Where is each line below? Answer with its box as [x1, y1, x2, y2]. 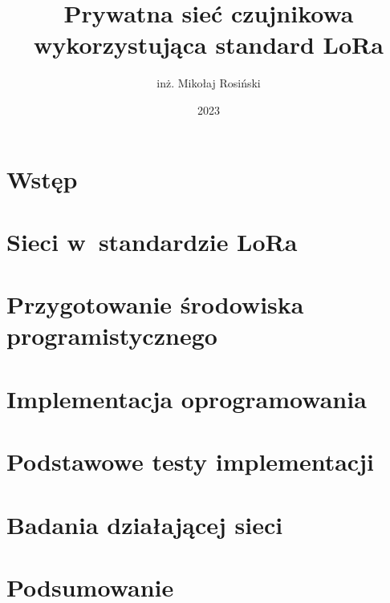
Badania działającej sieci [6, 508, 283, 540]
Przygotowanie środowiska [6, 288, 304, 321]
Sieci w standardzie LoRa [6, 225, 298, 257]
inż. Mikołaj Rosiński [156, 75, 261, 91]
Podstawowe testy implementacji [6, 445, 374, 478]
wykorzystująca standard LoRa [34, 28, 384, 61]
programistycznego [6, 319, 217, 352]
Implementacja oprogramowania [6, 382, 367, 415]
